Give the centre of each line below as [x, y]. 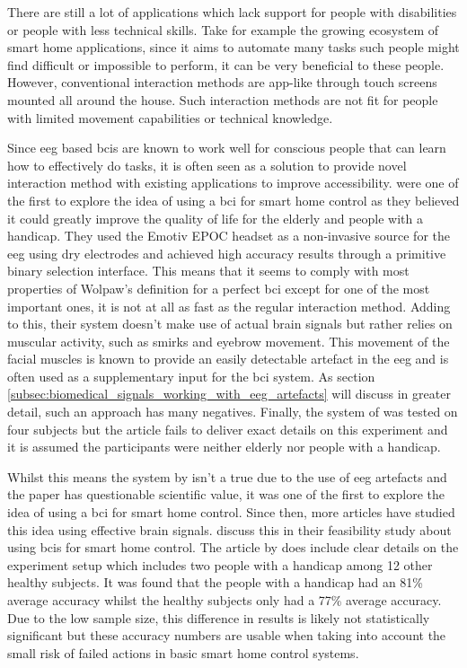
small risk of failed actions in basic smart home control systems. [183, 652]
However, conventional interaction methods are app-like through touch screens [222, 82]
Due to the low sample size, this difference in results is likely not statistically [219, 617]
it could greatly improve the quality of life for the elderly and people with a [215, 218]
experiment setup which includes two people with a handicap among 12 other [220, 564]
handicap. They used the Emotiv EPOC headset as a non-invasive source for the [229, 236]
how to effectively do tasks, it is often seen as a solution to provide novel [207, 165]
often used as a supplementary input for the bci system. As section [191, 376]
